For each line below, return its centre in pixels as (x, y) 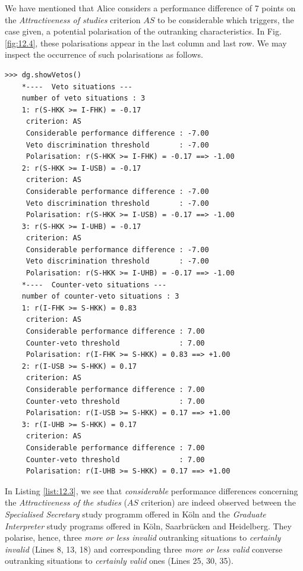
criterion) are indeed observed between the (218, 502)
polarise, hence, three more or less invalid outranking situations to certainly (143, 537)
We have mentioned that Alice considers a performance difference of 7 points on (150, 8)
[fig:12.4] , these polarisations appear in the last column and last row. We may (146, 43)
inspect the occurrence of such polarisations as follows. (104, 54)
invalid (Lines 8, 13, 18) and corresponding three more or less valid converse (144, 549)
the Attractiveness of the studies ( (66, 502)
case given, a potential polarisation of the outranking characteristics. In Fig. (143, 31)
